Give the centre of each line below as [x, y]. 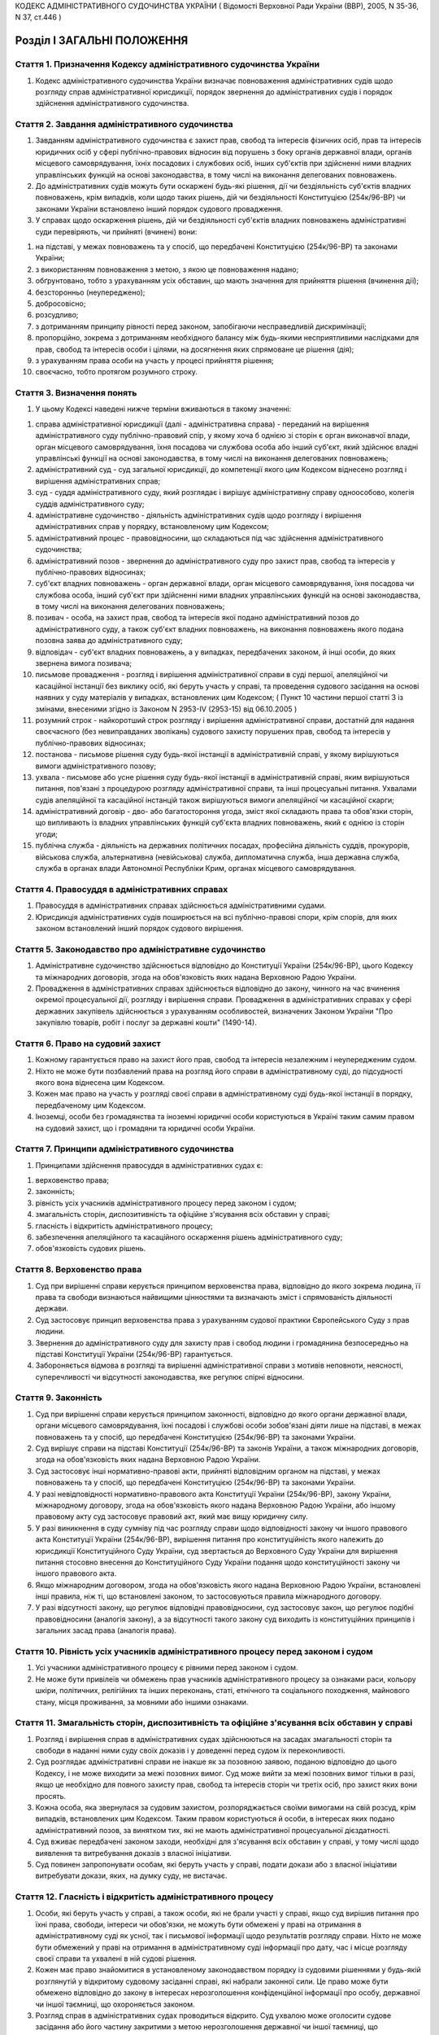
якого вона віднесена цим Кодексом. [100, 1082]
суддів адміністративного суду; [90, 504]
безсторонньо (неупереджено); [90, 292]
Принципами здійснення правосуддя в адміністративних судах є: [149, 1165]
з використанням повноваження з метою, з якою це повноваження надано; [167, 269]
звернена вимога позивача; [84, 663]
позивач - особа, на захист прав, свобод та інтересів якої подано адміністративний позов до [197, 618]
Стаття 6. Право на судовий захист [88, 1044]
